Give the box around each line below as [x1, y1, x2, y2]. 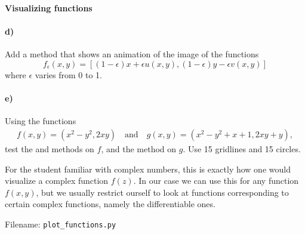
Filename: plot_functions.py [5, 217, 116, 230]
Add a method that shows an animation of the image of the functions [5, 48, 259, 60]
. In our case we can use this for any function [133, 174, 299, 187]
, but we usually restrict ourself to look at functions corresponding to [36, 186, 289, 198]
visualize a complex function [5, 174, 109, 187]
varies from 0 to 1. [35, 68, 102, 81]
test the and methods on [5, 143, 94, 155]
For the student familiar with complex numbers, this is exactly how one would [5, 162, 291, 175]
